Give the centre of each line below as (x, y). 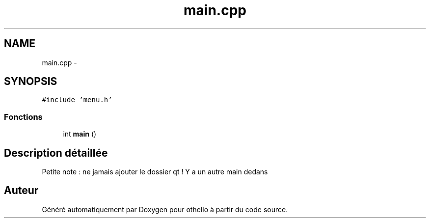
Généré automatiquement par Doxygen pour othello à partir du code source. (165, 209)
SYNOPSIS (31, 82)
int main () (80, 134)
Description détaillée (56, 153)
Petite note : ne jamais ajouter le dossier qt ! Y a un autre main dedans (155, 172)
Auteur (21, 191)
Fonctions (23, 117)
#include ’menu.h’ (77, 100)
